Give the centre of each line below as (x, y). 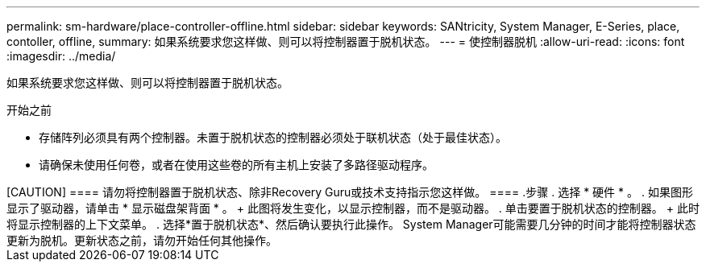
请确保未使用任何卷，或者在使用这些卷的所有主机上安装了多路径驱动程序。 (236, 165)
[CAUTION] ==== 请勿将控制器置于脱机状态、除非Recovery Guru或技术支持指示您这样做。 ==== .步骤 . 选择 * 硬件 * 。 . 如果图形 (350, 192)
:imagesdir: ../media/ (61, 56)
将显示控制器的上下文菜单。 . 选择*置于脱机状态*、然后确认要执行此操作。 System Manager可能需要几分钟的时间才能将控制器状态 (351, 224)
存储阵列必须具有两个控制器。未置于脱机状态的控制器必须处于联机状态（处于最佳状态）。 (273, 137)
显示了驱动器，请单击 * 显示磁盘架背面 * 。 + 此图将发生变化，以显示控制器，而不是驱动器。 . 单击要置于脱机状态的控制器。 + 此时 (353, 208)
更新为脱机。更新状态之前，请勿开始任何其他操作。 (142, 240)
